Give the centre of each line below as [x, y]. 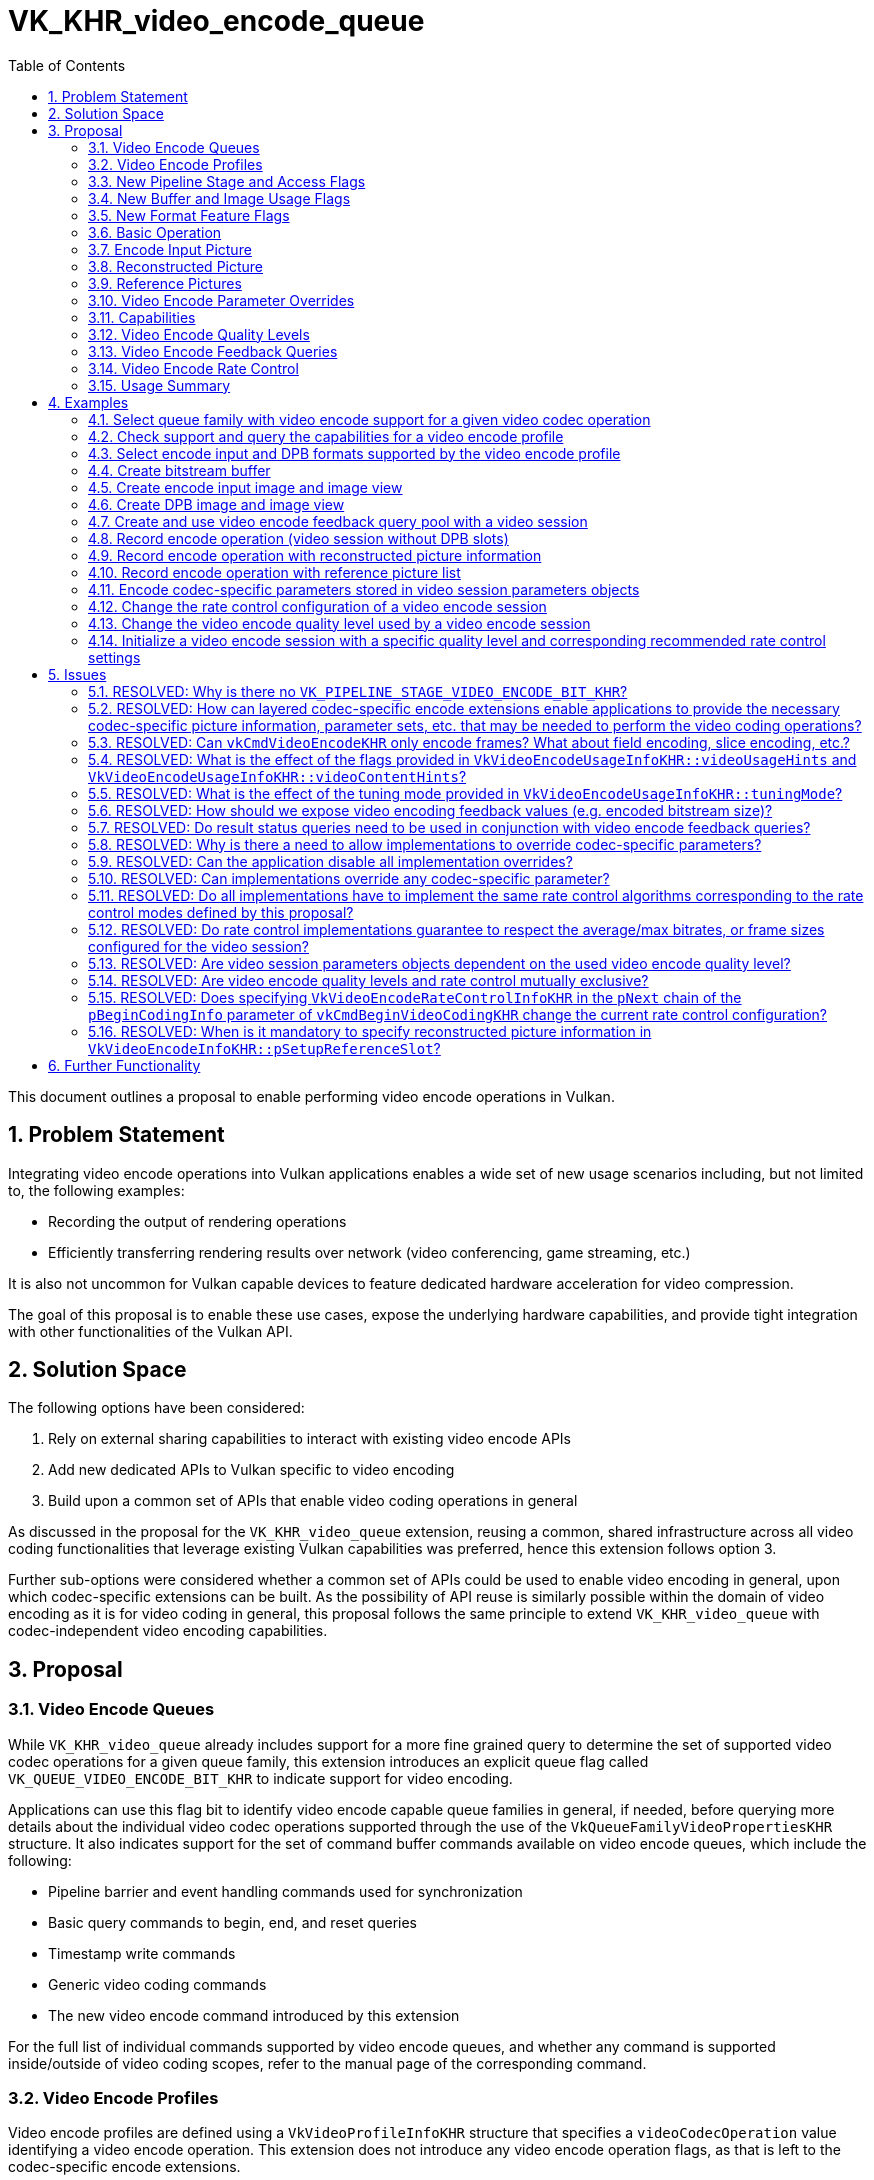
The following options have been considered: [156, 1408]
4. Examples [88, 402]
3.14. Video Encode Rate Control [193, 368]
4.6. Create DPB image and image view [216, 504]
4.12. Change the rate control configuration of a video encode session [317, 606]
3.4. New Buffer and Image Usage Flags [219, 198]
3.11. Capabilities [142, 317]
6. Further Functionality [124, 1065]
